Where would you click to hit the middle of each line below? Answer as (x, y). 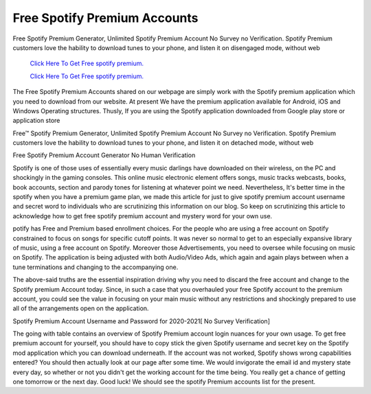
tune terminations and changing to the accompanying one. (95, 267)
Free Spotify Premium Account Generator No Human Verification (104, 155)
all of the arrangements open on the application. (81, 308)
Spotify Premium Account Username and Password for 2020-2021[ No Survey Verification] (142, 321)
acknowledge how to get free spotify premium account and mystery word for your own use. (143, 216)
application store (36, 121)
